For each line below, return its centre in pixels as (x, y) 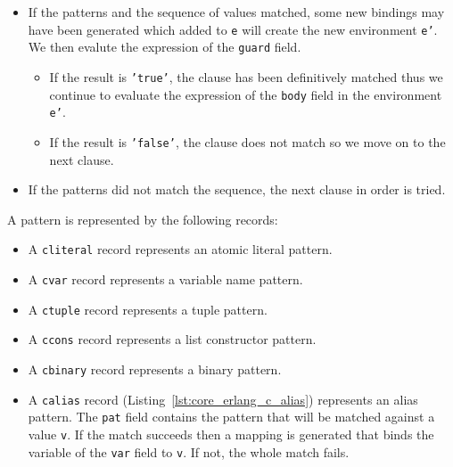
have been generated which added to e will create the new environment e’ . (233, 29)
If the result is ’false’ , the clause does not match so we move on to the (247, 141)
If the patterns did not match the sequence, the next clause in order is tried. (237, 189)
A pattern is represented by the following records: (143, 219)
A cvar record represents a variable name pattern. (165, 279)
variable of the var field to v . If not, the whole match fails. (189, 451)
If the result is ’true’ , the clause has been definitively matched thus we (246, 76)
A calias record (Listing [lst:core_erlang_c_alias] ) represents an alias (223, 399)
